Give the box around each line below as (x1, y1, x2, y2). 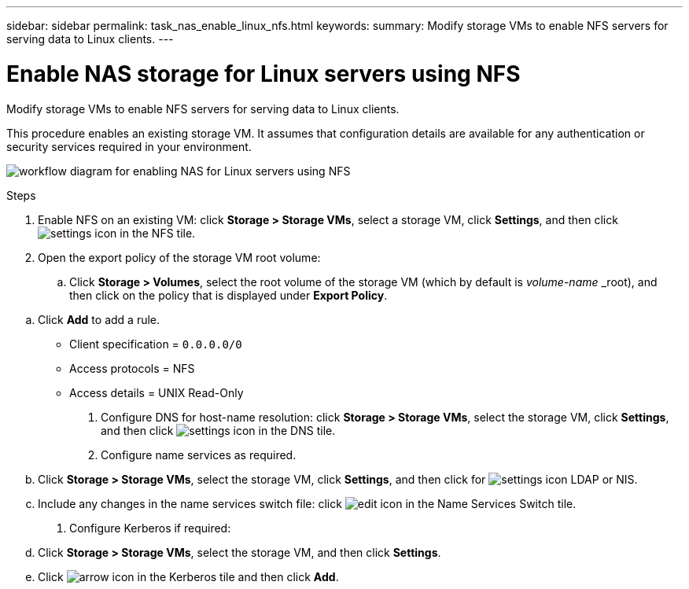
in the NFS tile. (120, 226, 196, 240)
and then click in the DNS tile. (101, 423, 336, 437)
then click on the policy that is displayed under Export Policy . (69, 288, 388, 302)
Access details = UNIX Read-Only (69, 385, 244, 399)
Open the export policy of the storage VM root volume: (38, 250, 321, 264)
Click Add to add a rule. (38, 312, 160, 326)
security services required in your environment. (6, 139, 252, 153)
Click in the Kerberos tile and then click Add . (38, 569, 339, 583)
